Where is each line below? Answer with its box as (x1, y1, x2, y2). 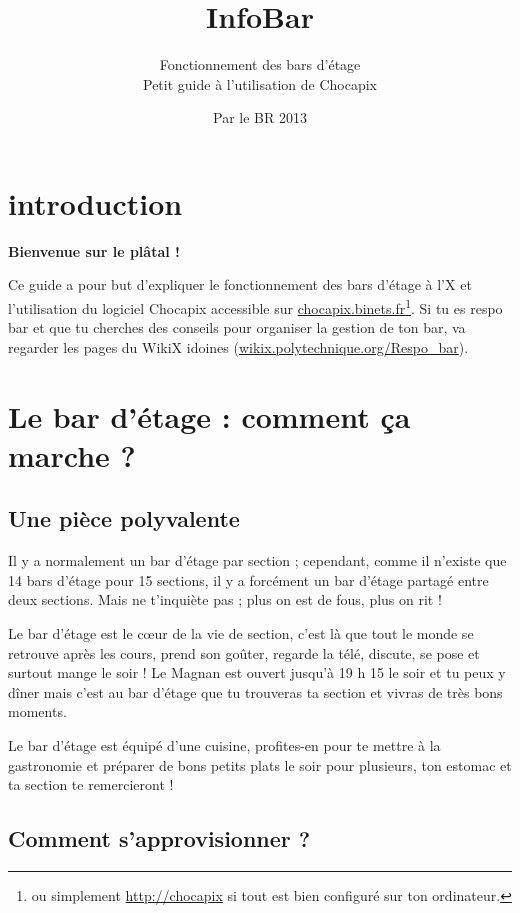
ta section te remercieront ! (8, 774, 174, 795)
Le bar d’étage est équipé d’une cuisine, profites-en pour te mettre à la (8, 734, 441, 755)
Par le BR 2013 (213, 107, 307, 128)
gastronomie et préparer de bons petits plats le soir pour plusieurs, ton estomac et (8, 754, 512, 775)
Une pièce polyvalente (8, 503, 240, 534)
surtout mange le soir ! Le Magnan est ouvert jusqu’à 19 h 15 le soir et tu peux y (8, 662, 506, 683)
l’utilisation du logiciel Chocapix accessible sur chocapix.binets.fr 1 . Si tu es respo (8, 295, 503, 318)
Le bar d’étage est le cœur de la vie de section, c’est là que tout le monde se (8, 623, 474, 644)
